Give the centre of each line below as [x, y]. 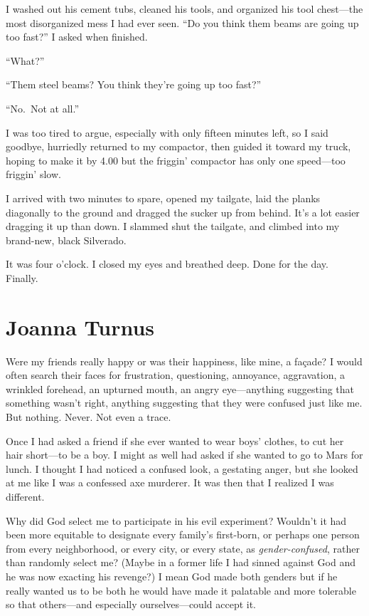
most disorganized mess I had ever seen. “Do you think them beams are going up [182, 22]
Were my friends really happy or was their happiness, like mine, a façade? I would [184, 361]
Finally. [22, 277]
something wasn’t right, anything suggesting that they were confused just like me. [184, 403]
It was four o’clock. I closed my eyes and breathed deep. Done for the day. [167, 264]
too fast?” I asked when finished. [77, 37]
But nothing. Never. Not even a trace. [89, 417]
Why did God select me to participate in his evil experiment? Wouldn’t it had [176, 520]
